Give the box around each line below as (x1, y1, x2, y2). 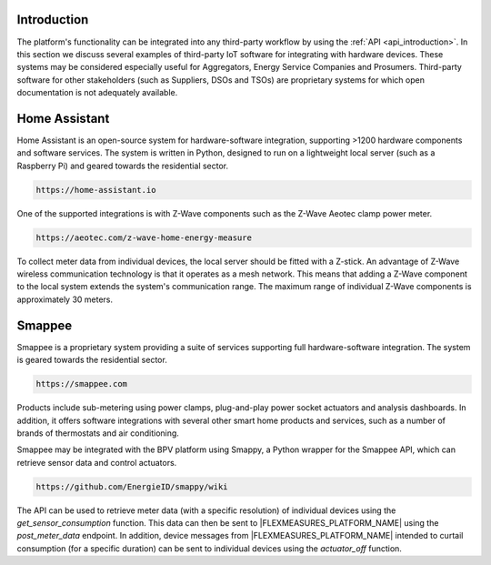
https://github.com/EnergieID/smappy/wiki (35, 481, 228, 491)
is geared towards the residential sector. (16, 355, 167, 366)
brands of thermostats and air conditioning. (16, 428, 179, 439)
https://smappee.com (35, 378, 127, 389)
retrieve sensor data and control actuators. (16, 457, 177, 468)
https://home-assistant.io (35, 185, 156, 195)
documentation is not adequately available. (16, 87, 178, 98)
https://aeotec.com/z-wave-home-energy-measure (35, 232, 252, 243)
